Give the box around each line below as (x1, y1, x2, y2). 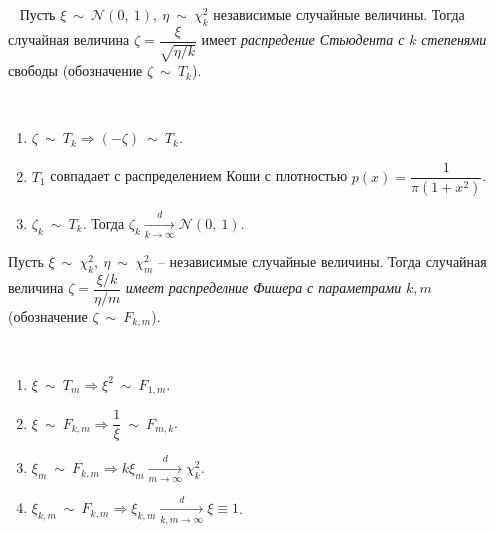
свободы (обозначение (8, 60, 143, 81)
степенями (421, 29, 487, 50)
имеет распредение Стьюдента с (201, 29, 405, 50)
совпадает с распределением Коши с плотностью (50, 165, 348, 186)
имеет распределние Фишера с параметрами (125, 277, 402, 298)
